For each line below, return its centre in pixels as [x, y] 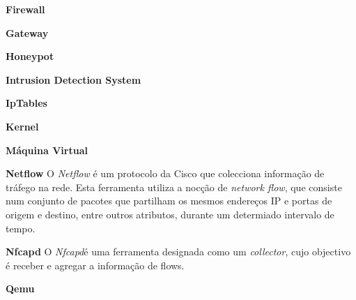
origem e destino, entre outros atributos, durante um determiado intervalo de [170, 214]
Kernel [22, 126]
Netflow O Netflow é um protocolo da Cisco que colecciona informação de [165, 173]
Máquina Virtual [47, 150]
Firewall [25, 9]
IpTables [26, 103]
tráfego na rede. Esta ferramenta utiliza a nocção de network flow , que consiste [174, 187]
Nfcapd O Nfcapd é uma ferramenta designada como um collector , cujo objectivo [178, 252]
